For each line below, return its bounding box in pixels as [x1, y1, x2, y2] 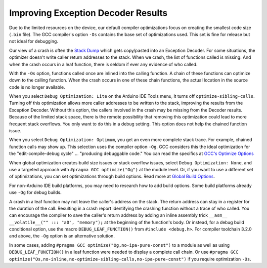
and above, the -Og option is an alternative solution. [9, 233, 115, 239]
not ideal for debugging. [9, 38, 59, 44]
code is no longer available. [9, 84, 65, 90]
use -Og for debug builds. [9, 190, 62, 195]
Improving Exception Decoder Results [9, 7, 168, 18]
